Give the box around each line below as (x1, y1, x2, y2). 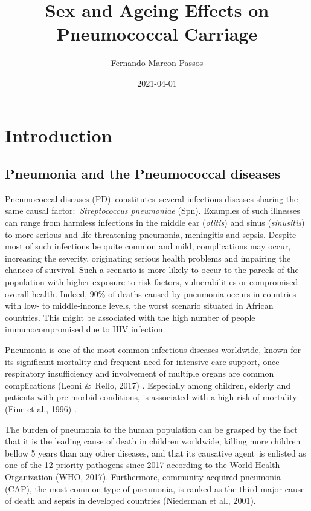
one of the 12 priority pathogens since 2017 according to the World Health (5, 458, 280, 471)
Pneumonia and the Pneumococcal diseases (5, 164, 281, 183)
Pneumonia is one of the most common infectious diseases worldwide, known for (5, 343, 301, 356)
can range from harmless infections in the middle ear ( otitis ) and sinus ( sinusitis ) (5, 216, 305, 229)
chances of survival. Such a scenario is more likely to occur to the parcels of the (5, 263, 299, 276)
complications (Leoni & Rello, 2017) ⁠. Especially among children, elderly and (5, 378, 290, 391)
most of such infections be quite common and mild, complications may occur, (5, 240, 291, 252)
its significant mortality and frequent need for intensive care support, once (5, 355, 280, 368)
